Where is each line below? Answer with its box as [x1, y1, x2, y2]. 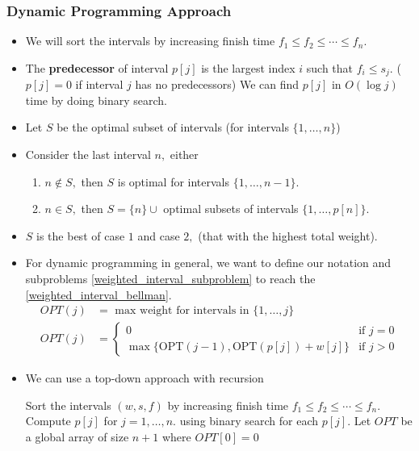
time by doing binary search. [25, 91, 167, 108]
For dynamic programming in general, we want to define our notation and [25, 254, 392, 271]
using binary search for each [179, 412, 319, 429]
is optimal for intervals [117, 173, 230, 190]
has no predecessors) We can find [135, 76, 300, 93]
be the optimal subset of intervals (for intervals [57, 119, 289, 136]
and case [137, 227, 180, 244]
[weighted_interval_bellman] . [25, 286, 172, 303]
